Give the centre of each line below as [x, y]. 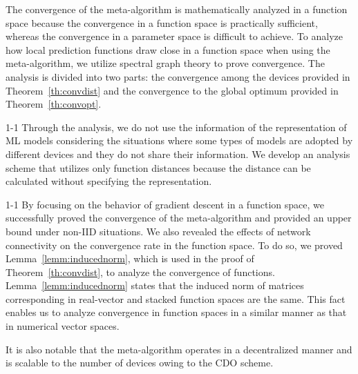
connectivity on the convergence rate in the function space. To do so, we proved [174, 245]
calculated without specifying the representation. [109, 181]
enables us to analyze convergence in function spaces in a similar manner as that [176, 312]
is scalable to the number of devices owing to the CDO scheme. [140, 363]
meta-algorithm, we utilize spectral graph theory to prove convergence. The [165, 63]
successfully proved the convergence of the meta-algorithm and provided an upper [179, 218]
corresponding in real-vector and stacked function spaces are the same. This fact [176, 298]
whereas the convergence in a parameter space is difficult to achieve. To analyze [174, 36]
